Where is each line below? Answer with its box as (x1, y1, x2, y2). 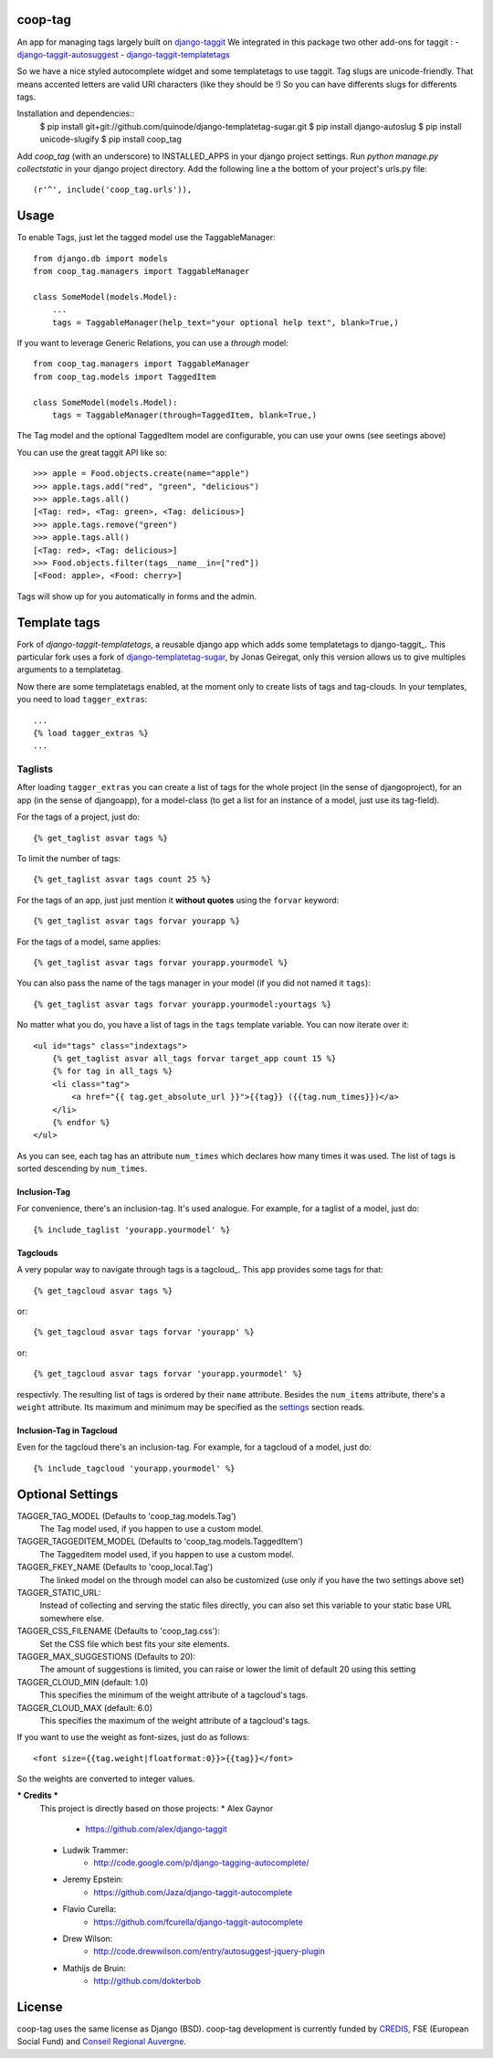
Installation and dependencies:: (16, 108, 135, 119)
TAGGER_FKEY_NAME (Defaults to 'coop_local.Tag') (16, 1562, 214, 1573)
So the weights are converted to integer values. (16, 1773, 195, 1785)
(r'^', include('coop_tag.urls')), (33, 185, 193, 195)
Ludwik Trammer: (62, 1844, 129, 1855)
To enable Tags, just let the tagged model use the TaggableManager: (16, 232, 276, 243)
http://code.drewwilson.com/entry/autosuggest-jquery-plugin (93, 1946, 326, 1957)
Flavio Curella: (62, 1904, 117, 1915)
